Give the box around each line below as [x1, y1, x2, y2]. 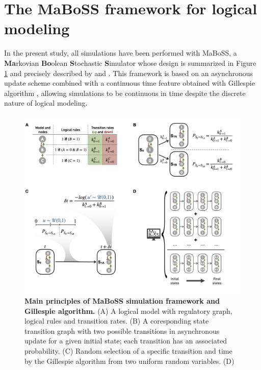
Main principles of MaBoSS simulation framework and [24, 295, 220, 306]
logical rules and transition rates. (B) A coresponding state [24, 315, 209, 326]
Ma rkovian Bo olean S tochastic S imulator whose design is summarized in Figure [4, 57, 256, 68]
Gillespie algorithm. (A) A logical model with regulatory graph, [24, 305, 232, 316]
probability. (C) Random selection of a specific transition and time [24, 345, 232, 356]
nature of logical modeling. [4, 97, 88, 108]
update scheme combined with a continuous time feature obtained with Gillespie [4, 78, 255, 88]
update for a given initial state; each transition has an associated [24, 335, 227, 346]
